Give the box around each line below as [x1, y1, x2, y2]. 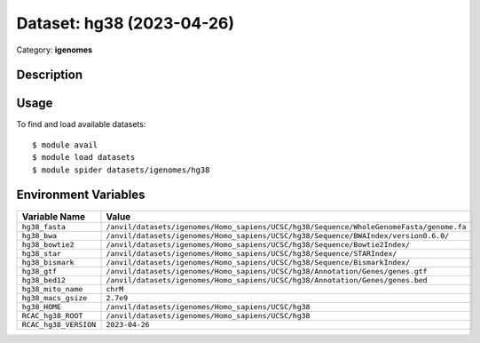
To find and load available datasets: [16, 119, 146, 130]
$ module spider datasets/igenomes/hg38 [32, 164, 210, 175]
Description [16, 68, 83, 83]
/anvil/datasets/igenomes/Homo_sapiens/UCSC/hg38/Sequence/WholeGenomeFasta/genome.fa [106, 222, 467, 231]
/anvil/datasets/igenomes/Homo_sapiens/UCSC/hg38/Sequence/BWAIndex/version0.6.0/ [106, 231, 450, 240]
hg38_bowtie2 [21, 240, 75, 249]
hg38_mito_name [21, 284, 83, 293]
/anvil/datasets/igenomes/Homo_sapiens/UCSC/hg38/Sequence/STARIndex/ [106, 249, 397, 258]
